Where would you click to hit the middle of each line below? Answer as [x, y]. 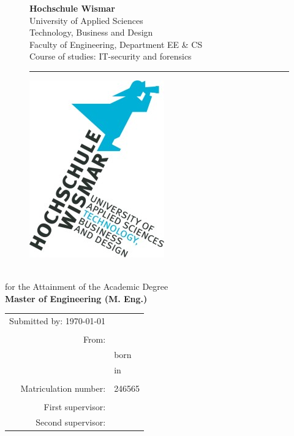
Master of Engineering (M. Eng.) [76, 298]
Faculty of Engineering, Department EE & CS [116, 44]
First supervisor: [75, 407]
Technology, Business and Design [91, 32]
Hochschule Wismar [72, 8]
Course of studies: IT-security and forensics [111, 56]
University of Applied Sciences [86, 20]
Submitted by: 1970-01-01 [58, 321]
